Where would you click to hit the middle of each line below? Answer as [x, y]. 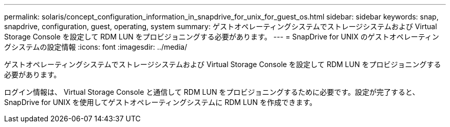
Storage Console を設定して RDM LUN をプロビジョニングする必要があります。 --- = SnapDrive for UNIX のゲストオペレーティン [222, 37]
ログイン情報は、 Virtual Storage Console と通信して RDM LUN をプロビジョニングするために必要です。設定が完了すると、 [212, 92]
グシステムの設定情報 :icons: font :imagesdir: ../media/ [96, 47]
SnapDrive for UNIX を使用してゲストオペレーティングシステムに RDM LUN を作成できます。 [161, 102]
